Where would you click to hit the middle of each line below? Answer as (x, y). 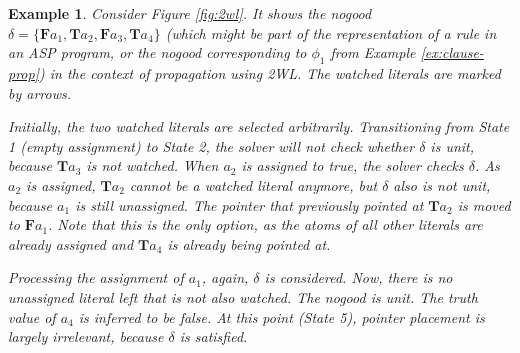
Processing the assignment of (96, 277)
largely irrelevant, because (86, 336)
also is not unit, (442, 184)
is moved (484, 204)
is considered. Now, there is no (358, 277)
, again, (225, 277)
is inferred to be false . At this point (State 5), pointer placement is (281, 316)
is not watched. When (152, 165)
